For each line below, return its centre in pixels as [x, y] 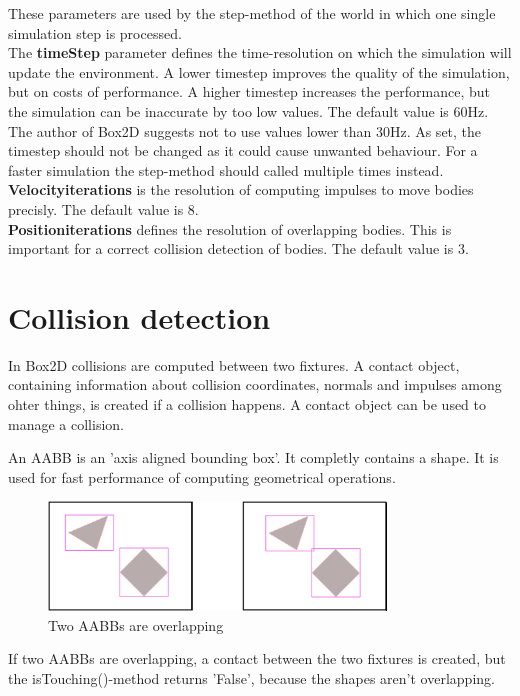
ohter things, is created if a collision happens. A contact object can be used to [247, 404]
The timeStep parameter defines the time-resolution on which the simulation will [260, 52]
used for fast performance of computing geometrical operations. [202, 476]
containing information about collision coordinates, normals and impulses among [255, 384]
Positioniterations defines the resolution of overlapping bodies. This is [230, 228]
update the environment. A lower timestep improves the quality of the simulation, [259, 71]
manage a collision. [66, 423]
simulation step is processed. [95, 32]
